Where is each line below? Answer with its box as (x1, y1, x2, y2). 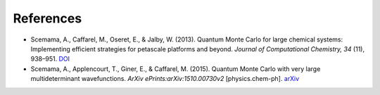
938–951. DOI (30, 55, 70, 63)
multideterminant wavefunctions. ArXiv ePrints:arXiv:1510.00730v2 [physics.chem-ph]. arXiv (30, 75, 300, 83)
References (13, 11, 82, 26)
